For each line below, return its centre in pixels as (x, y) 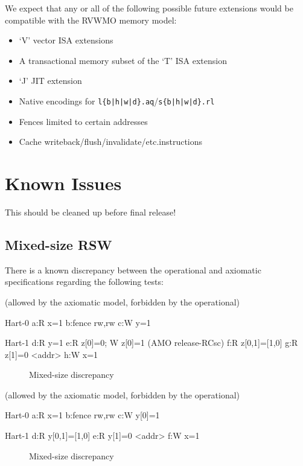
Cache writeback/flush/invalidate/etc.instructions (111, 142)
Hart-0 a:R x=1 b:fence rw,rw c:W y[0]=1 (82, 415)
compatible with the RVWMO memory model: (91, 20)
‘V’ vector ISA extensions (66, 40)
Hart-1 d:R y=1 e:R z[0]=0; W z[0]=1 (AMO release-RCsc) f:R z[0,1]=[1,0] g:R (151, 343)
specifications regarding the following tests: (84, 282)
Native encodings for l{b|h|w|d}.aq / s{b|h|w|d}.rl (117, 101)
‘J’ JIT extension (50, 81)
